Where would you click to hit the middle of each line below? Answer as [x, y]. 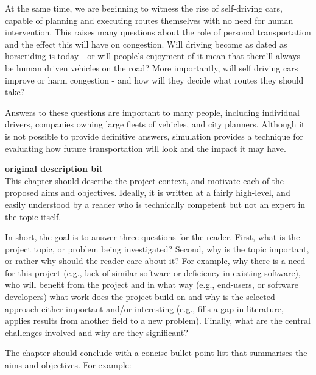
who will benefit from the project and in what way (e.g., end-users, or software [152, 284]
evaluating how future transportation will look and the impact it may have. [146, 148]
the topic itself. [33, 216]
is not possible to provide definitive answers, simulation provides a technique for [154, 136]
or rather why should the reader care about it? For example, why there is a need [155, 261]
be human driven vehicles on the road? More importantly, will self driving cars [152, 67]
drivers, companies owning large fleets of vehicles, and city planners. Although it [155, 124]
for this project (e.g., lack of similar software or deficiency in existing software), [153, 272]
